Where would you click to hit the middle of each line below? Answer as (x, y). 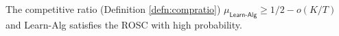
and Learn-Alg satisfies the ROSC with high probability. (124, 24)
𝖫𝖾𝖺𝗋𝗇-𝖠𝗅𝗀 (243, 15)
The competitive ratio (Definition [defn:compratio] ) (113, 9)
